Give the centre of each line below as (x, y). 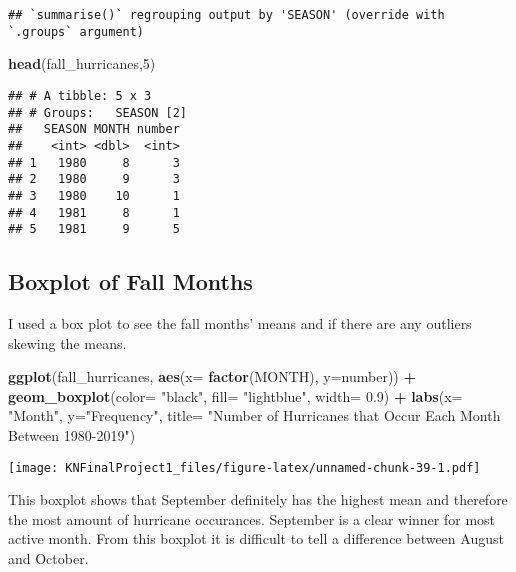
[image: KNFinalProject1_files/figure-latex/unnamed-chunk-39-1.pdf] (244, 467)
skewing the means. (67, 342)
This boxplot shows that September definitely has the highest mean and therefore (258, 499)
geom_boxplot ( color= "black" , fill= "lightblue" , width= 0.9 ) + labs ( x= (235, 395)
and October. (48, 558)
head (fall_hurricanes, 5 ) (82, 63)
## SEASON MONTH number (94, 129)
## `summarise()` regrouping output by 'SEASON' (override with (226, 15)
